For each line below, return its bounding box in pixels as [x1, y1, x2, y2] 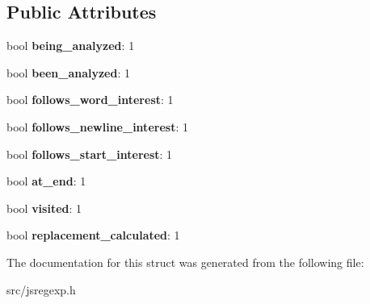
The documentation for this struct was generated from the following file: [6, 253, 364, 270]
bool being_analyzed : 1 [6, 37, 135, 54]
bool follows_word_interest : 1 [6, 91, 174, 108]
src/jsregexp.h [6, 281, 76, 298]
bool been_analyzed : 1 [6, 64, 130, 81]
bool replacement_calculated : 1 [6, 227, 180, 244]
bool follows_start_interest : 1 [6, 145, 173, 162]
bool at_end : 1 [6, 173, 86, 189]
